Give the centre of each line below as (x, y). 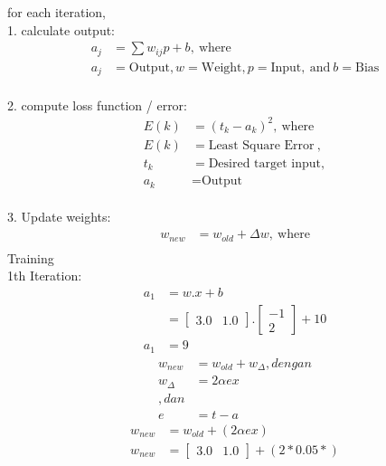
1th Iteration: (45, 276)
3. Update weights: (59, 217)
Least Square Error (261, 145)
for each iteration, (56, 12)
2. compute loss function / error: (97, 105)
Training (31, 257)
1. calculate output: (61, 29)
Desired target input (265, 163)
